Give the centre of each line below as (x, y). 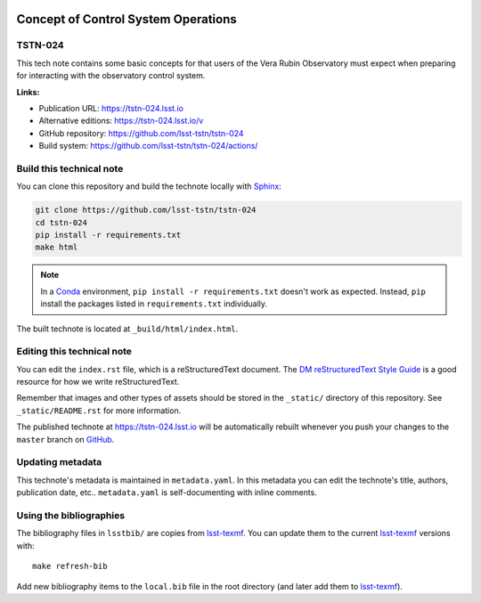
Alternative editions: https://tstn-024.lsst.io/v (121, 121)
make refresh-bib (70, 566)
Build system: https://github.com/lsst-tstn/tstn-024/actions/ (148, 146)
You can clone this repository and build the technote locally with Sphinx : (149, 186)
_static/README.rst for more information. (99, 411)
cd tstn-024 (61, 222)
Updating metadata (59, 462)
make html (57, 248)
